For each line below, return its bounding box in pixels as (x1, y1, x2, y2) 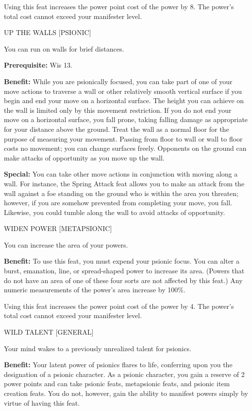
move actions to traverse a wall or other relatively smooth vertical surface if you (4, 86, 242, 96)
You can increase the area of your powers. (4, 239, 128, 250)
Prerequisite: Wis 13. (4, 60, 72, 70)
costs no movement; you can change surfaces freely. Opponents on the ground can (4, 143, 247, 153)
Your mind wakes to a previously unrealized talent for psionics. (4, 343, 191, 353)
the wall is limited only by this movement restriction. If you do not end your (4, 105, 232, 115)
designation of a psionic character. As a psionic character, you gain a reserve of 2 (4, 369, 245, 379)
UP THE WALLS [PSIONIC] (4, 27, 91, 37)
